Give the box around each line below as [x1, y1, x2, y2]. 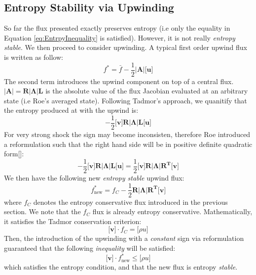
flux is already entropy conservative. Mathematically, [92, 206, 253, 217]
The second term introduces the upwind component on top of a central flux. [4, 76, 234, 86]
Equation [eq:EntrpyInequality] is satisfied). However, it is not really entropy [4, 32, 235, 43]
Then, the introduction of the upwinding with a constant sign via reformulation [4, 233, 244, 243]
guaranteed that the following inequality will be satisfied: [4, 242, 176, 253]
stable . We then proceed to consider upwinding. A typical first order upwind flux [4, 42, 247, 52]
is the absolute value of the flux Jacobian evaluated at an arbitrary [45, 86, 248, 96]
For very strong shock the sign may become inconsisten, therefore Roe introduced [4, 129, 251, 139]
